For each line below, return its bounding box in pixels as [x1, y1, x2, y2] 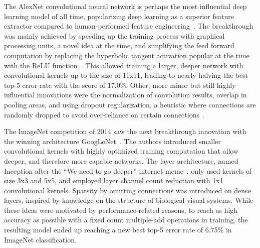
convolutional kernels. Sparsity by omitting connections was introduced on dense [4, 185, 251, 195]
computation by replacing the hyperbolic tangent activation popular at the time [4, 50, 249, 60]
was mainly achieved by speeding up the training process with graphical [4, 30, 225, 41]
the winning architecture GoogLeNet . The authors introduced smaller [4, 136, 221, 146]
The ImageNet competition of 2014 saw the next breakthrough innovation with [4, 126, 246, 137]
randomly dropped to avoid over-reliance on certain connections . [4, 109, 205, 119]
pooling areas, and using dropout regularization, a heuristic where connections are [4, 99, 256, 109]
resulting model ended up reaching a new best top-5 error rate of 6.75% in [4, 224, 232, 235]
